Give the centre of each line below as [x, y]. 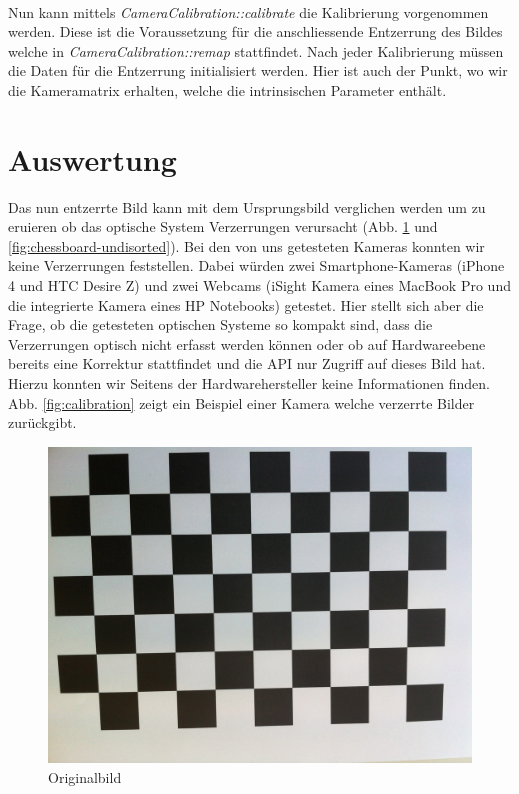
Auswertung [92, 158]
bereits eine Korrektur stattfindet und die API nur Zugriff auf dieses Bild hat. [247, 363]
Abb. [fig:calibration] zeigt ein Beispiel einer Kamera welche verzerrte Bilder [241, 402]
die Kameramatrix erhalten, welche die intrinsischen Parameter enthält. [227, 89]
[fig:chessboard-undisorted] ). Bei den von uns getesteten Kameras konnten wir [246, 245]
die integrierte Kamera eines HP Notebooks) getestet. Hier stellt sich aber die [246, 304]
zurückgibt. [42, 422]
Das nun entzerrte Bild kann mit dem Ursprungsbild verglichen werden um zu [247, 206]
